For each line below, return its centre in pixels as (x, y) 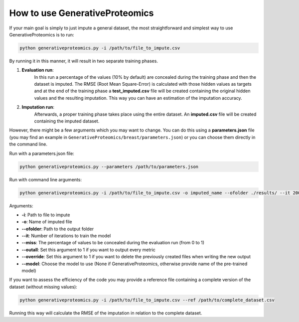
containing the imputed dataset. (67, 121)
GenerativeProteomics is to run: (42, 34)
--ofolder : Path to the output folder (58, 229)
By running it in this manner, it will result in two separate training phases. (83, 61)
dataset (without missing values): (43, 287)
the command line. (28, 144)
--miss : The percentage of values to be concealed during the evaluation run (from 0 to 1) (113, 243)
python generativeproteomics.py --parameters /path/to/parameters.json (109, 166)
